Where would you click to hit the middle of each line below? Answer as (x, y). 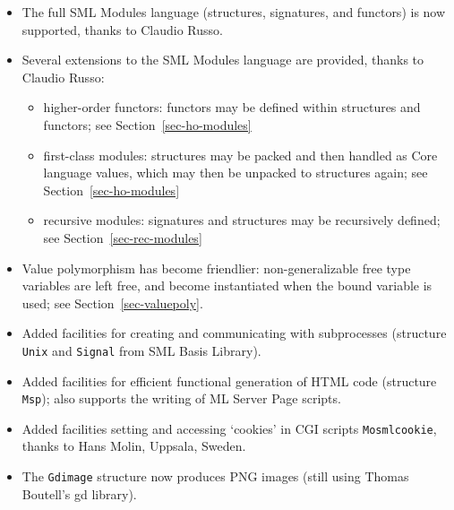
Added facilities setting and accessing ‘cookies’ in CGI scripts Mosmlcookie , (229, 428)
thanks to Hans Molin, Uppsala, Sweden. (134, 446)
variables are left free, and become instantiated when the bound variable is (227, 285)
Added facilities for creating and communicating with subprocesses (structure (234, 333)
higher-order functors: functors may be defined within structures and (232, 107)
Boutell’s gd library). (79, 493)
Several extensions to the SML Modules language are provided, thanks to (223, 60)
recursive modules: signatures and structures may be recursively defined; (242, 220)
